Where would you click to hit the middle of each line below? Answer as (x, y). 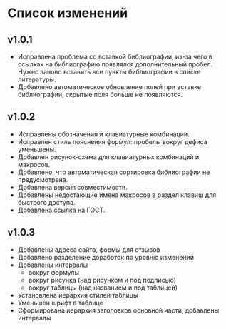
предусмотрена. (43, 179)
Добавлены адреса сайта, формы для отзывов (89, 249)
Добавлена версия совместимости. (73, 187)
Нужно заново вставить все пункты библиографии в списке (109, 72)
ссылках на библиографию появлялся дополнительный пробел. (115, 64)
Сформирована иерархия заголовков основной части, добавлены (118, 310)
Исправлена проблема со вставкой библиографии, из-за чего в (115, 56)
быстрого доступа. (46, 202)
